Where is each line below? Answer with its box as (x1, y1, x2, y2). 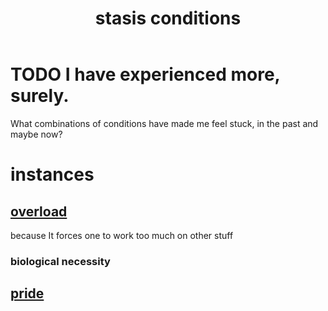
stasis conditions (94, 7, 242, 30)
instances (10, 163, 95, 186)
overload (10, 203, 68, 220)
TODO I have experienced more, (10, 63, 281, 86)
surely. (10, 85, 70, 107)
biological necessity (10, 254, 111, 268)
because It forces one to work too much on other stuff (10, 229, 234, 241)
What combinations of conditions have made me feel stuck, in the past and (10, 117, 319, 129)
